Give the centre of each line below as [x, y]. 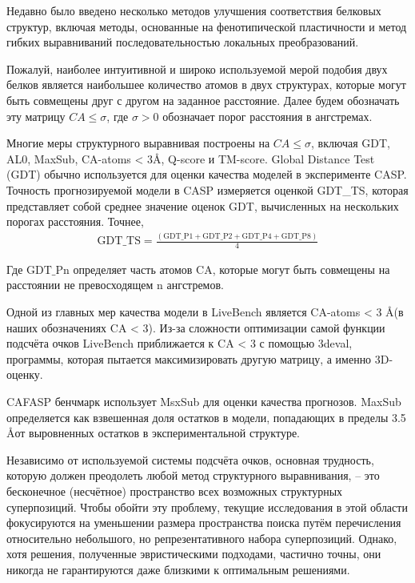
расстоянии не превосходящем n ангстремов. [115, 285]
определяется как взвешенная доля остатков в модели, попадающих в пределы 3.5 [206, 417]
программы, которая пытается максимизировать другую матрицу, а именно [189, 358]
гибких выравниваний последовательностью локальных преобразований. [183, 42]
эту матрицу [36, 116]
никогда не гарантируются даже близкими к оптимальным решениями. [178, 569]
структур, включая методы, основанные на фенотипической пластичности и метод [207, 26]
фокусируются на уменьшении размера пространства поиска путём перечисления [204, 523]
